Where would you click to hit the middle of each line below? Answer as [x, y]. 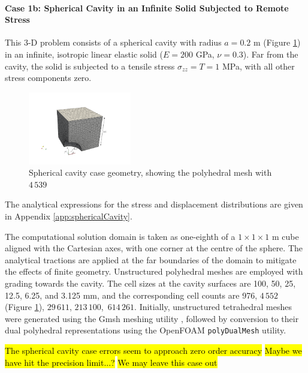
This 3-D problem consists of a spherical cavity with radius [113, 42]
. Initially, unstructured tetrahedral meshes [213, 307]
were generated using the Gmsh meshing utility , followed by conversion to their [152, 318]
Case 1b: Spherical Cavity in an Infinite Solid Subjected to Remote [147, 7]
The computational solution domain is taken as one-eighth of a [120, 236]
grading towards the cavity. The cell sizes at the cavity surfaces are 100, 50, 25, [150, 283]
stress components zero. [48, 78]
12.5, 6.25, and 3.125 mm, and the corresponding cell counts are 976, [131, 295]
